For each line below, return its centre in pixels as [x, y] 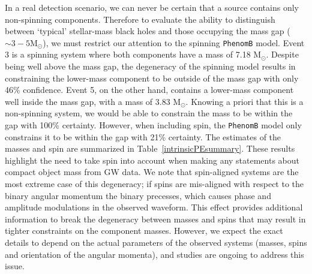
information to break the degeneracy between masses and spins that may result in [155, 219]
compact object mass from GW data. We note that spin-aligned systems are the [152, 172]
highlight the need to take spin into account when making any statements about [152, 160]
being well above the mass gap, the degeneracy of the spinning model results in [150, 66]
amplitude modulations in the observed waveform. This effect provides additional [154, 207]
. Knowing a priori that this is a [244, 101]
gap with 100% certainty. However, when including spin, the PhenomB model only [153, 125]
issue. [15, 266]
